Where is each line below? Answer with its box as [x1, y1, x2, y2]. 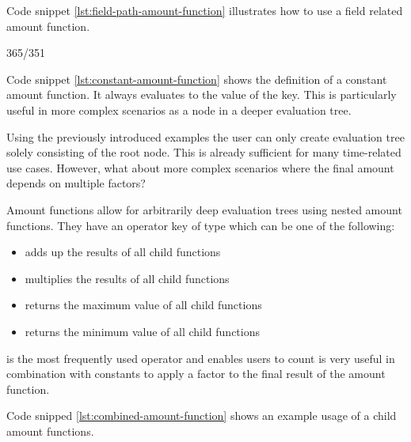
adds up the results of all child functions [25, 244, 221, 260]
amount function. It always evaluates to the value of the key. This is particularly [6, 86, 397, 103]
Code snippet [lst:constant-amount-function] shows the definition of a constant [6, 70, 387, 87]
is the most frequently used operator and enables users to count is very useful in [6, 349, 395, 366]
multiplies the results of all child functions [25, 270, 230, 286]
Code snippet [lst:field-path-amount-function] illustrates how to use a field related [6, 2, 403, 18]
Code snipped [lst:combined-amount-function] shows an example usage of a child [6, 407, 397, 424]
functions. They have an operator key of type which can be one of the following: [6, 217, 395, 233]
